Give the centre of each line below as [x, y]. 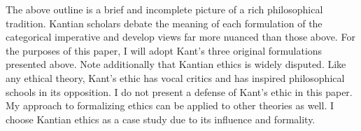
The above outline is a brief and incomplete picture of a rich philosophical [164, 9]
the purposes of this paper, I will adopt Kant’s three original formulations [164, 50]
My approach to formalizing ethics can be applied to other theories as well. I [170, 105]
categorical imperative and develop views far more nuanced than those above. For [180, 37]
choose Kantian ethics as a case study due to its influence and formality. [161, 119]
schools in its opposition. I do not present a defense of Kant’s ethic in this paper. [179, 91]
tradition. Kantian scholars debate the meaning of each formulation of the [164, 23]
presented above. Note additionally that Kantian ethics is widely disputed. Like [176, 64]
